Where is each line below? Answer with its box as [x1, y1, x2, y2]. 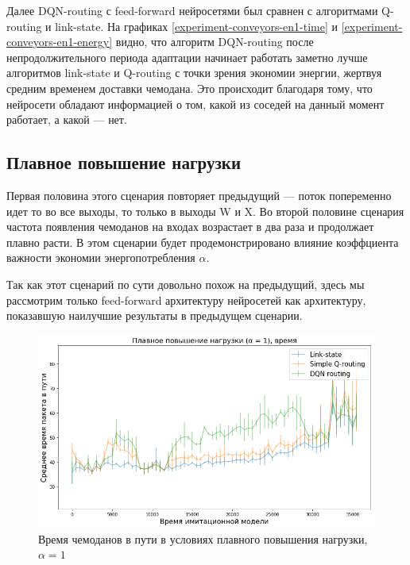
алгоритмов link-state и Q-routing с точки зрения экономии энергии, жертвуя [6, 64, 382, 81]
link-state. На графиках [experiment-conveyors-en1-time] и [55, 17, 338, 34]
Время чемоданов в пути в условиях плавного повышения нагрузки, [38, 530, 368, 547]
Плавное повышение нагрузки [6, 150, 242, 175]
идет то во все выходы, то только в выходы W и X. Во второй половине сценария [6, 202, 404, 219]
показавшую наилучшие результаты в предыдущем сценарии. [6, 307, 303, 324]
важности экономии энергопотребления [6, 249, 195, 266]
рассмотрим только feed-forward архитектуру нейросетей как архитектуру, [6, 291, 366, 308]
